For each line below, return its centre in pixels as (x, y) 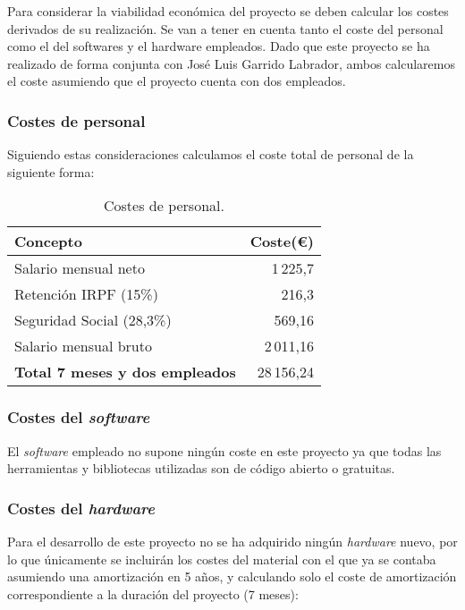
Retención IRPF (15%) (86, 294)
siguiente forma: (51, 171)
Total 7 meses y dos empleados (125, 372)
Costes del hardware (81, 508)
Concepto (48, 241)
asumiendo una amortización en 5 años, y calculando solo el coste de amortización (232, 576)
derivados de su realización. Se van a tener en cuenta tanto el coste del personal (225, 28)
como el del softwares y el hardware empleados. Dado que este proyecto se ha (219, 46)
